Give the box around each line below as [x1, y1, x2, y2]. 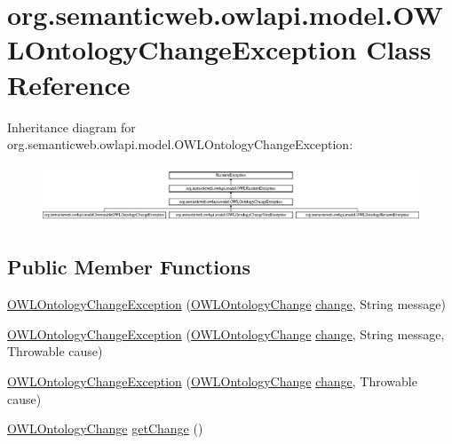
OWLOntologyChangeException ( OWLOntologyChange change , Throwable [7, 372, 417, 391]
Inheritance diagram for [7, 117, 136, 136]
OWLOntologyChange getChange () [7, 419, 203, 438]
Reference [7, 66, 131, 102]
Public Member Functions [7, 253, 250, 281]
